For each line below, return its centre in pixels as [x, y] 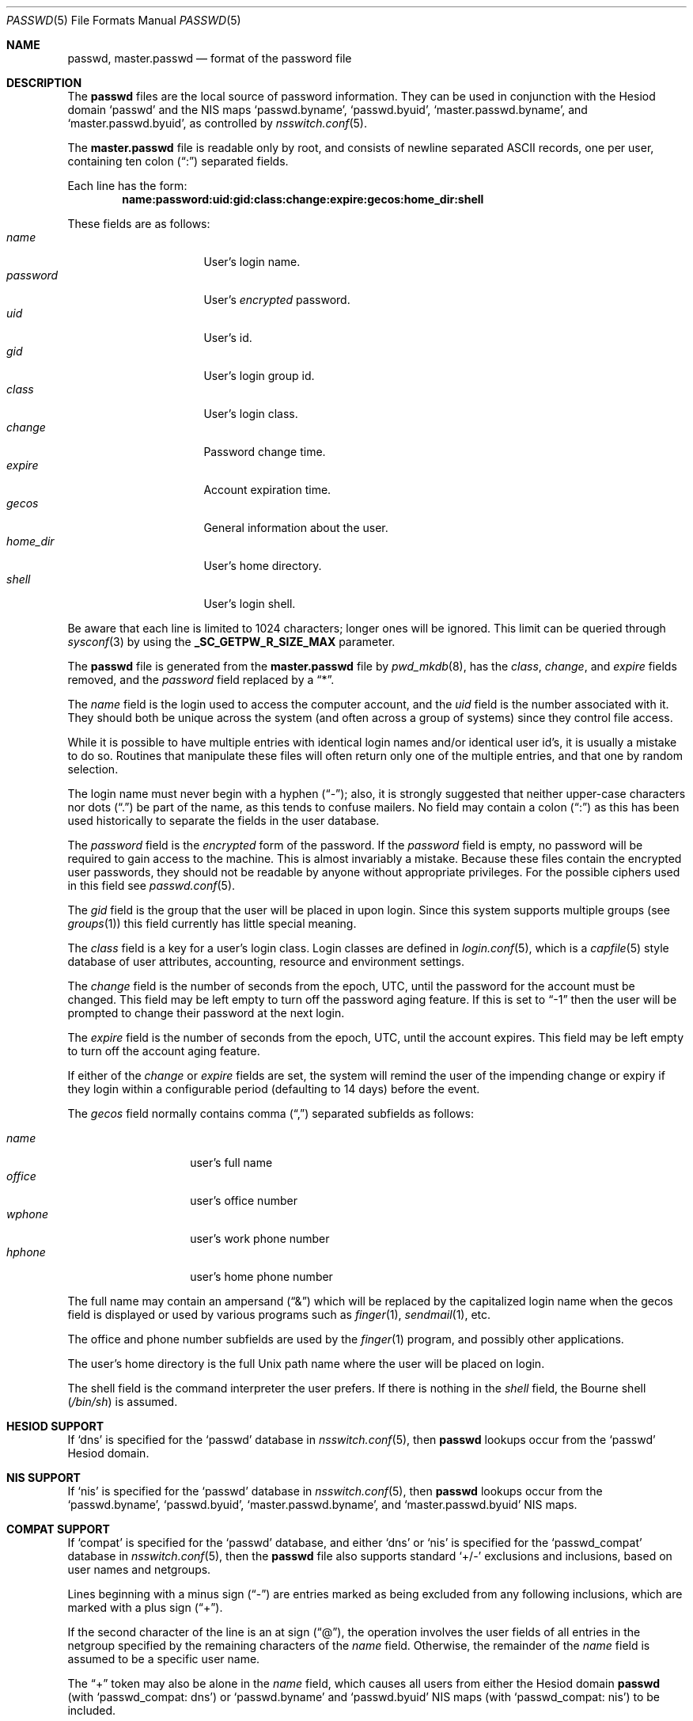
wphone [28, 1214]
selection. [93, 769]
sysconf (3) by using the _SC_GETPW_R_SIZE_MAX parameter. [231, 642]
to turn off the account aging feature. [164, 1051]
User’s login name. [252, 262]
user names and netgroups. [139, 1569]
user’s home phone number [261, 1277]
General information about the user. [296, 528]
